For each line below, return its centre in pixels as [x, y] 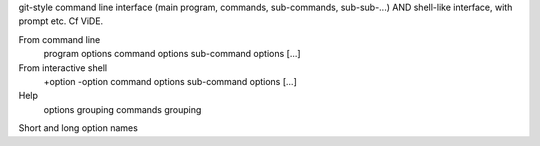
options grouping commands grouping [122, 109]
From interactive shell [63, 67]
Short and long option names [78, 128]
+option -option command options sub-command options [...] [170, 81]
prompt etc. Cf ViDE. [61, 21]
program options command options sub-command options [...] [172, 54]
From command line [59, 39]
